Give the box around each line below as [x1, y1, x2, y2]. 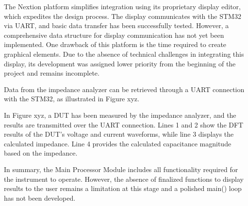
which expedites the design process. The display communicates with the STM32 [4, 11, 241, 21]
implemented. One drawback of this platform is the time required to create [4, 39, 227, 49]
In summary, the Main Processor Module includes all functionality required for [4, 164, 238, 174]
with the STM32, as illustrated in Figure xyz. [4, 94, 139, 104]
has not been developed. [4, 192, 76, 203]
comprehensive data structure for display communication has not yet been [4, 30, 224, 40]
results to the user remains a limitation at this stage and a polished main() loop [4, 183, 242, 193]
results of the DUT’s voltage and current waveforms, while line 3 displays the [4, 129, 234, 139]
